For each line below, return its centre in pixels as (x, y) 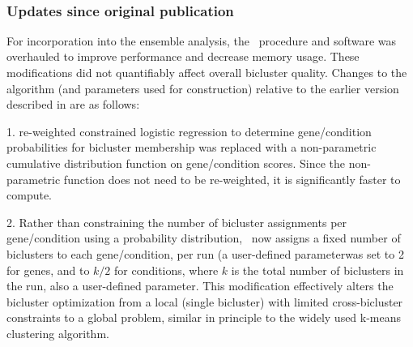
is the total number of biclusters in (317, 270)
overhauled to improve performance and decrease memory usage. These (183, 56)
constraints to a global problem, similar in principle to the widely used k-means (204, 317)
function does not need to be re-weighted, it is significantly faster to (232, 179)
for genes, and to (48, 270)
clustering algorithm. (58, 333)
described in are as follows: (73, 104)
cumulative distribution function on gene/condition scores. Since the (176, 163)
